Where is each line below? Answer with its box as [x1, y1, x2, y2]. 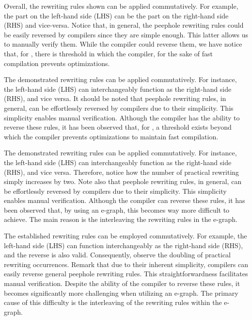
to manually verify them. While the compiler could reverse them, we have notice [4, 39, 242, 49]
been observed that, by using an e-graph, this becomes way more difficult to [4, 204, 230, 215]
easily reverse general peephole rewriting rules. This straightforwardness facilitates [4, 269, 248, 279]
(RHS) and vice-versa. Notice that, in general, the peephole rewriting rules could [4, 20, 244, 30]
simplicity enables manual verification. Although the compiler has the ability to [4, 112, 240, 122]
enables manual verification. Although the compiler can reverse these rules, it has [4, 195, 245, 205]
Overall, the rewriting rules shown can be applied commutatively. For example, [4, 1, 238, 11]
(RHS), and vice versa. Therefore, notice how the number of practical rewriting [4, 167, 239, 177]
